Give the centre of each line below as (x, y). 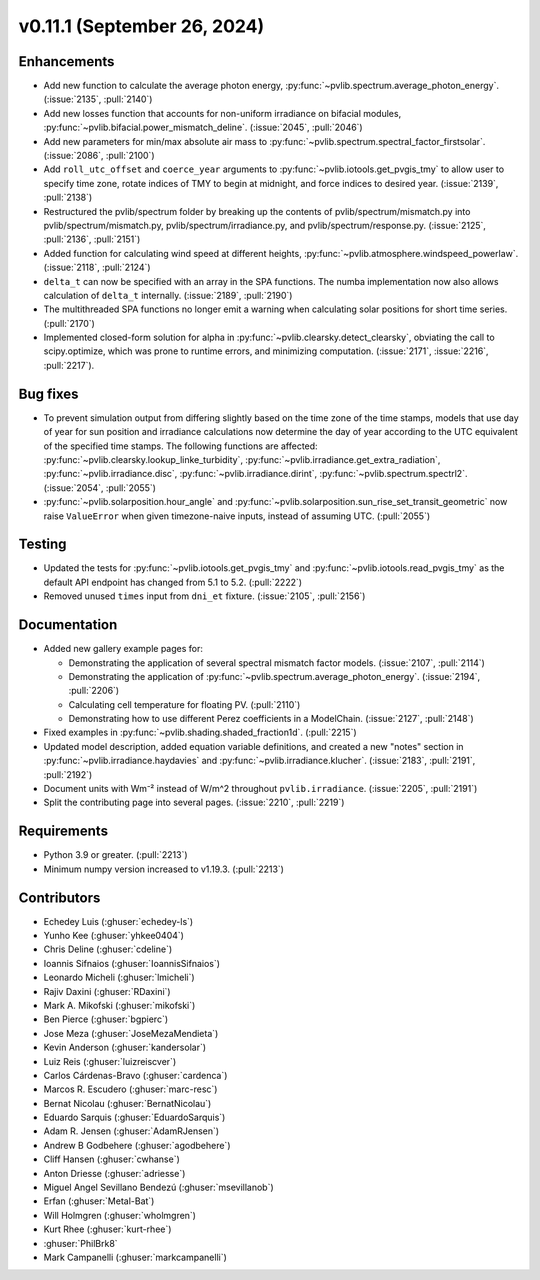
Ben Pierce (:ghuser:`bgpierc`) (106, 1019)
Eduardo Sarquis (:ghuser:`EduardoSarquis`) (134, 1117)
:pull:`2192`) (68, 774)
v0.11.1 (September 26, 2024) (141, 26)
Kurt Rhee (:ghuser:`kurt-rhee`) (107, 1229)
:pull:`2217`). (69, 365)
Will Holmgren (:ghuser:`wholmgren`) (120, 1215)
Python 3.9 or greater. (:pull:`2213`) (116, 855)
